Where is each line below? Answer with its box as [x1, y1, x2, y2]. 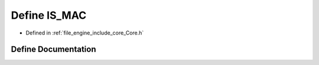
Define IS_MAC [11, 9, 87, 22]
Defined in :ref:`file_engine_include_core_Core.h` [25, 29, 144, 36]
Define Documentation [11, 45, 96, 54]
